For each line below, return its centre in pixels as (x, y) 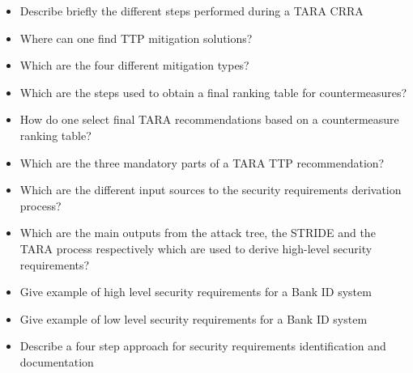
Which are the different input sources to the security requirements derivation (211, 190)
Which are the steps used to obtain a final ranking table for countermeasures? (213, 92)
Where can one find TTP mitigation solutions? (136, 38)
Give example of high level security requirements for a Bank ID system (196, 292)
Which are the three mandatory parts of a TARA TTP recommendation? (202, 162)
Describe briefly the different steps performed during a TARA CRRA (192, 11)
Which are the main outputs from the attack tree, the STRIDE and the (198, 233)
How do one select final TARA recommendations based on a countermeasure (209, 119)
